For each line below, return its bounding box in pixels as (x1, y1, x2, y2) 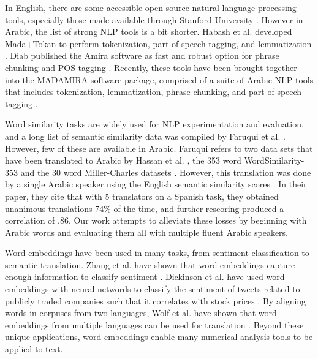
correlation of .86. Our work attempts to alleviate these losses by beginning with (5, 214, 307, 227)
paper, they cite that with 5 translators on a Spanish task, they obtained (5, 189, 279, 202)
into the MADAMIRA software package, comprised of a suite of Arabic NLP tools (5, 73, 314, 86)
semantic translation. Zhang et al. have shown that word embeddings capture (5, 258, 295, 271)
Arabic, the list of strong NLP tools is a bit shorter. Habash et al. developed (5, 25, 292, 38)
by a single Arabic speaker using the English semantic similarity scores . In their (5, 178, 307, 191)
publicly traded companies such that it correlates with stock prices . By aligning (5, 294, 306, 307)
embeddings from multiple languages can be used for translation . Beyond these (5, 318, 304, 331)
